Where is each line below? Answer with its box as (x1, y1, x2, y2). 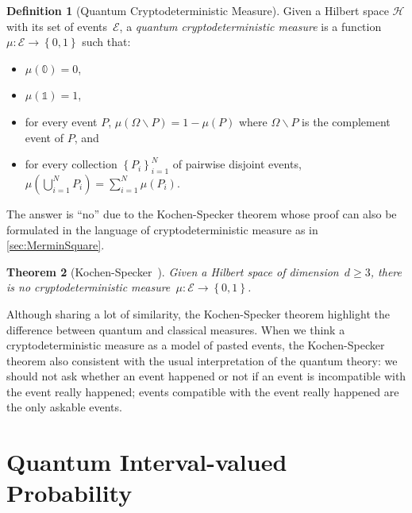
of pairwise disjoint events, (172, 156, 302, 172)
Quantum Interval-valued (6, 445, 287, 478)
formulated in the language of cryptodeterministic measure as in (6, 221, 318, 237)
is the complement (302, 113, 391, 129)
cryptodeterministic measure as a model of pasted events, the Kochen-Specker (6, 337, 385, 353)
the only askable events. (6, 399, 122, 415)
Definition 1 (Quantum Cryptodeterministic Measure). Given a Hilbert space (6, 2, 389, 18)
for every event (25, 113, 98, 129)
